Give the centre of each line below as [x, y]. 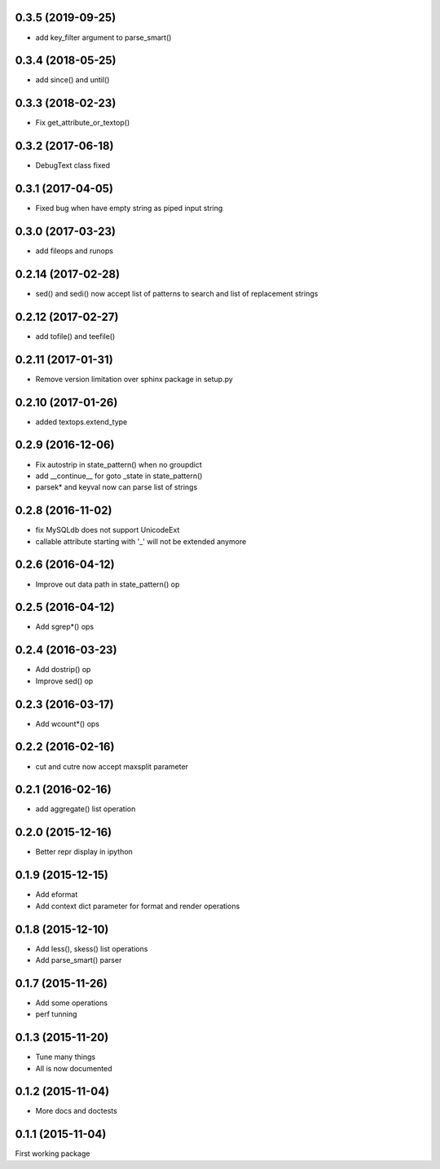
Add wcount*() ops [67, 723]
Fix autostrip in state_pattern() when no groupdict [119, 464]
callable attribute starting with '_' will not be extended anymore [141, 541]
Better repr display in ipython [84, 852]
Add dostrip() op [63, 670]
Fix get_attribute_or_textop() [83, 123]
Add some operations [72, 1003]
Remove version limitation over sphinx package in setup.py [134, 379]
